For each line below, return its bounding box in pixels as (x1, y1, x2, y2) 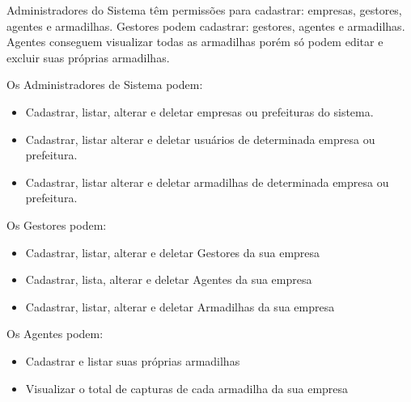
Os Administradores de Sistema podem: (6, 76, 203, 93)
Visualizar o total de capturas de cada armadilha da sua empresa (25, 379, 349, 396)
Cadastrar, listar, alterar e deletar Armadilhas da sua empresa (25, 298, 335, 315)
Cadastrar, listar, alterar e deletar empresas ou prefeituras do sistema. (25, 103, 374, 120)
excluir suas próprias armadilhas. (6, 49, 170, 66)
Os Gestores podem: (6, 216, 107, 233)
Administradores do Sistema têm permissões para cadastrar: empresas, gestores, (6, 2, 402, 18)
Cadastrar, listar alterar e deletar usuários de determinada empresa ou (25, 130, 375, 147)
